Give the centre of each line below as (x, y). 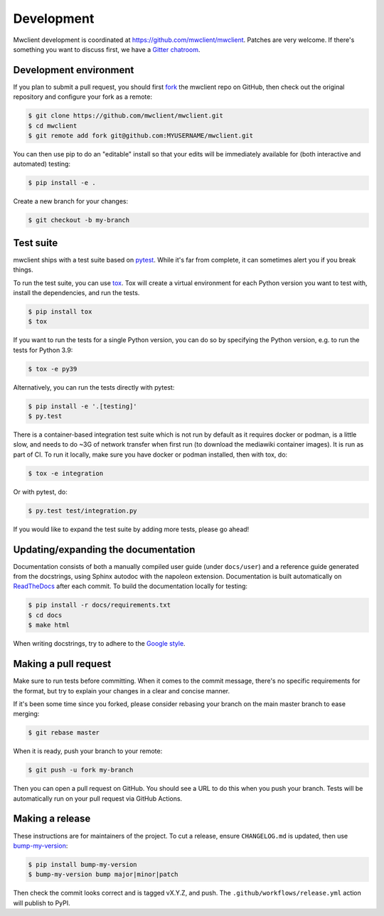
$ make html (49, 625)
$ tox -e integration (66, 473)
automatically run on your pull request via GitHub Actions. (98, 798)
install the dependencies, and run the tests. (76, 293)
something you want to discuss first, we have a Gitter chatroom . (107, 49)
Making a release (52, 819)
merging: (26, 714)
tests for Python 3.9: (43, 350)
